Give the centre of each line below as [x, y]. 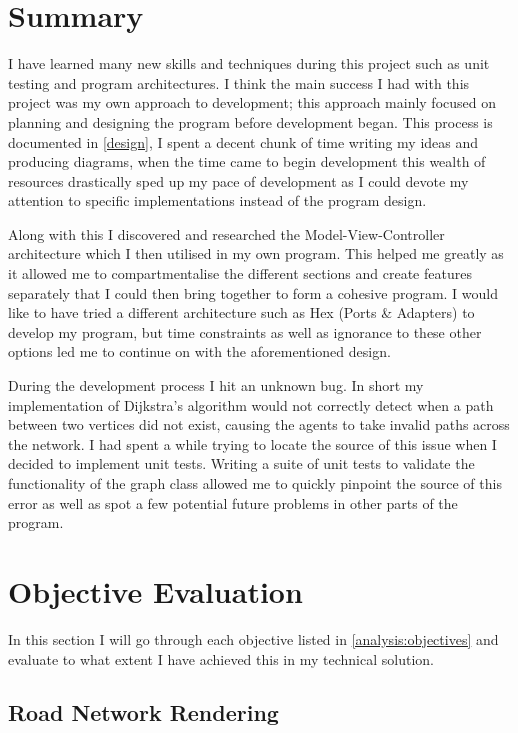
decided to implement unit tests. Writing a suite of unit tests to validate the [241, 463]
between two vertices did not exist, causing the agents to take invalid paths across [259, 424]
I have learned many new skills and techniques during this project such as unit [249, 63]
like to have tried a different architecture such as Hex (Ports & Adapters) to [241, 312]
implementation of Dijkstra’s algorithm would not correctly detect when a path [251, 404]
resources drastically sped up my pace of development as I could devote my [238, 180]
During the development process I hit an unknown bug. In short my [216, 385]
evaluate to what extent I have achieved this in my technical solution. [221, 658]
